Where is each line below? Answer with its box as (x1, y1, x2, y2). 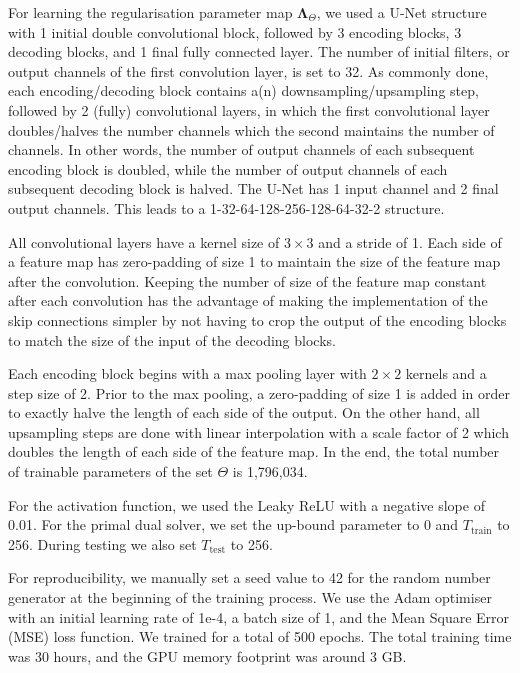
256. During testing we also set (8, 533, 197, 554)
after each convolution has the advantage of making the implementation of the (8, 290, 488, 311)
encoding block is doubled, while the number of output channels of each (8, 158, 448, 179)
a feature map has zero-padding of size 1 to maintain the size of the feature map (8, 251, 501, 272)
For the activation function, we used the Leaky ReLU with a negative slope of (8, 494, 485, 515)
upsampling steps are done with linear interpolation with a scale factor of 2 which (8, 421, 509, 442)
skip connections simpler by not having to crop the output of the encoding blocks (8, 309, 507, 330)
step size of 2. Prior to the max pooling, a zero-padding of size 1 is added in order (8, 382, 510, 403)
